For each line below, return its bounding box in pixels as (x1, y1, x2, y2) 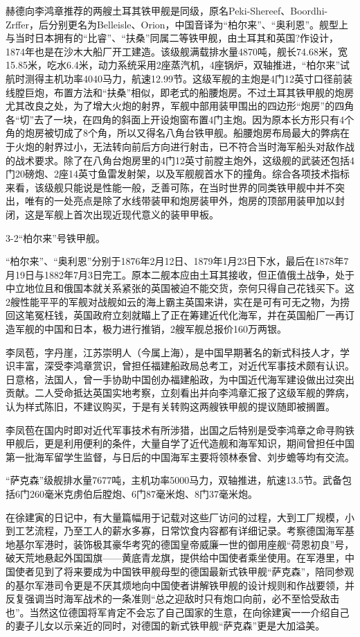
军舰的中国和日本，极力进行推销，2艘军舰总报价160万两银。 (15, 322, 287, 336)
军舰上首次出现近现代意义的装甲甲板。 (44, 207, 219, 221)
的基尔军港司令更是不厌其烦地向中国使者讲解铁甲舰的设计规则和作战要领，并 (6, 577, 354, 592)
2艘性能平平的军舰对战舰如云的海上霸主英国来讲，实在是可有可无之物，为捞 (6, 294, 350, 308)
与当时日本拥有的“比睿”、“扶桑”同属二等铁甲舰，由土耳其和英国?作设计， (6, 30, 339, 45)
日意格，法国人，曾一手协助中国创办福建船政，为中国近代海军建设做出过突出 (6, 372, 354, 386)
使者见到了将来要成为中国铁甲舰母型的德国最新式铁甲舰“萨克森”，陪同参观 (15, 564, 354, 578)
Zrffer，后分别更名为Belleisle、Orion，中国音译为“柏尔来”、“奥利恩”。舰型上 (6, 17, 349, 31)
